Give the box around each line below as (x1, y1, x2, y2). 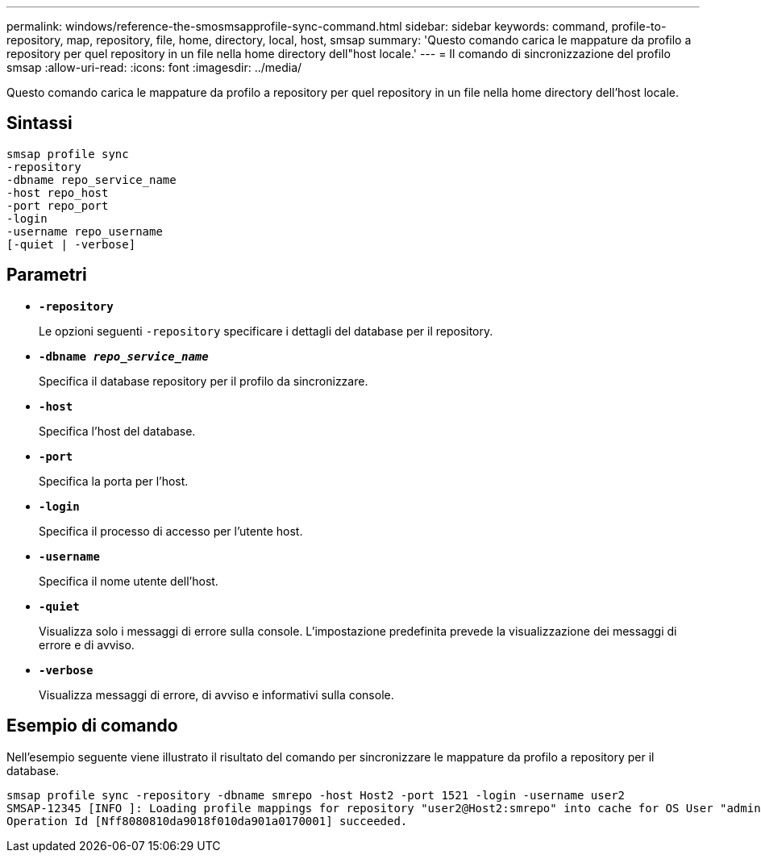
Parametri (6, 265, 87, 286)
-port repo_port (6, 198, 109, 212)
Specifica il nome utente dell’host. (39, 573, 218, 588)
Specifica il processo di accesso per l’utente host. (39, 523, 303, 538)
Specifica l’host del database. (39, 423, 196, 438)
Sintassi (6, 113, 73, 134)
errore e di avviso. (39, 637, 135, 652)
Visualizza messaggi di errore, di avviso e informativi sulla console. (39, 687, 394, 702)
